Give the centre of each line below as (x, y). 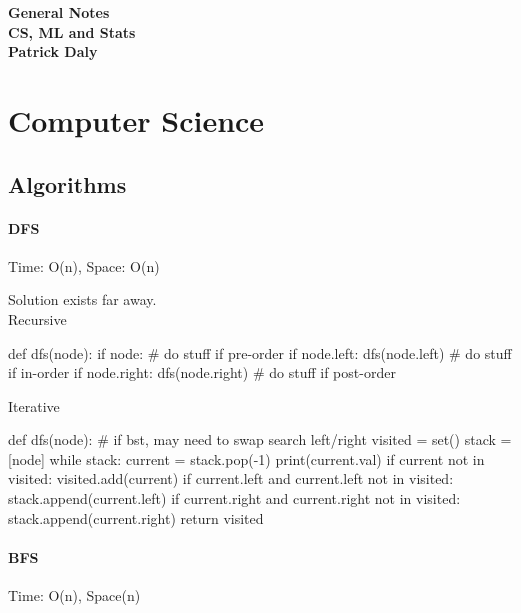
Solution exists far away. (82, 299)
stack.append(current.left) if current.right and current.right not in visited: (234, 498)
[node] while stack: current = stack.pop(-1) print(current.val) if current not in (246, 458)
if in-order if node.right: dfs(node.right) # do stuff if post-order (202, 372)
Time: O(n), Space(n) (74, 595)
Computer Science (136, 119)
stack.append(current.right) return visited (136, 517)
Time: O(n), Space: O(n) (84, 265)
